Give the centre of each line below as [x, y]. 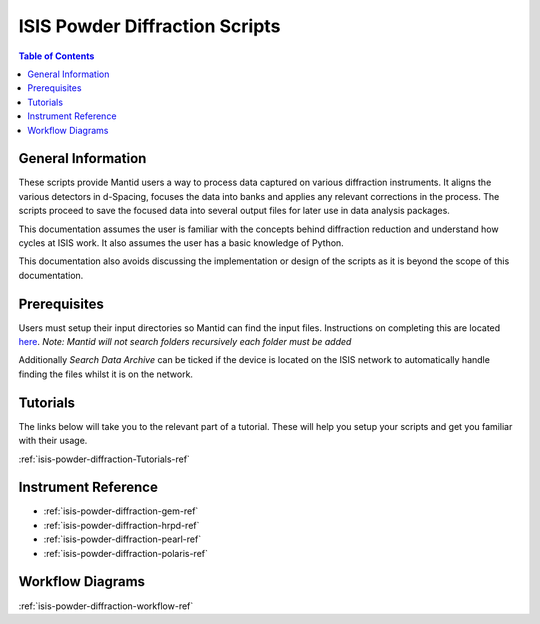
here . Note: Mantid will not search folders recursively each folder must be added [185, 342]
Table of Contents [56, 56]
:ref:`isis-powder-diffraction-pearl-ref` [122, 539]
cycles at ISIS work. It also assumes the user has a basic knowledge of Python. [181, 242]
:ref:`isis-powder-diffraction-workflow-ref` [106, 606]
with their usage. [53, 441]
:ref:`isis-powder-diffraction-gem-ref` [121, 511]
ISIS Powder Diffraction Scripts [149, 26]
